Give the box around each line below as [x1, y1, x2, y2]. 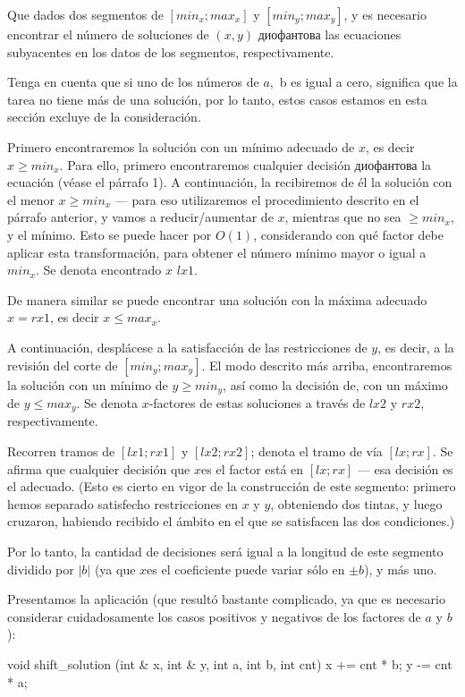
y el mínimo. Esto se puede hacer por [7, 225, 212, 243]
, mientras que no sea [284, 208, 402, 226]
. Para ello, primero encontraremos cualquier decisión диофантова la [59, 155, 432, 174]
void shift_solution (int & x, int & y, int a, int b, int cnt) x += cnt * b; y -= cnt [7, 654, 452, 673]
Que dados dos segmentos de [7, 5, 164, 23]
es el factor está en [201, 459, 304, 478]
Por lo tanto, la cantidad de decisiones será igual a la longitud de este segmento [7, 541, 444, 560]
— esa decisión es [357, 459, 453, 478]
